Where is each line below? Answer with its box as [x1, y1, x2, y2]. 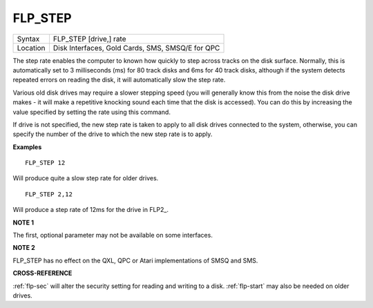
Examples [12, 142, 42, 151]
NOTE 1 [12, 218, 35, 227]
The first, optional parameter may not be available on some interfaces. [12, 231, 213, 240]
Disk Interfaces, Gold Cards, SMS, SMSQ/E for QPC [52, 43, 220, 52]
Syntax [17, 34, 40, 44]
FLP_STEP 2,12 [25, 190, 73, 198]
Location [17, 43, 46, 52]
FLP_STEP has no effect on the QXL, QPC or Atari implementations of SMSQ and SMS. [12, 256, 258, 264]
